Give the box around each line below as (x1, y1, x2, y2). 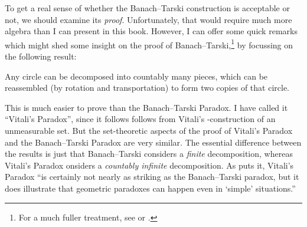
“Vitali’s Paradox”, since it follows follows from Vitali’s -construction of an (5, 113, 276, 125)
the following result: (5, 50, 77, 62)
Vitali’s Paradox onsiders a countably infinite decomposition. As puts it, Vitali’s (5, 159, 294, 171)
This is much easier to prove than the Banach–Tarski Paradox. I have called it (5, 101, 288, 113)
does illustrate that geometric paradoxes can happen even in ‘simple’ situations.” (5, 182, 296, 194)
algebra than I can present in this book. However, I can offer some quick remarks (5, 25, 298, 37)
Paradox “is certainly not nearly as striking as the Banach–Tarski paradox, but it (5, 170, 299, 183)
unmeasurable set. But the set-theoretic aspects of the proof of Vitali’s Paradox (5, 124, 293, 136)
